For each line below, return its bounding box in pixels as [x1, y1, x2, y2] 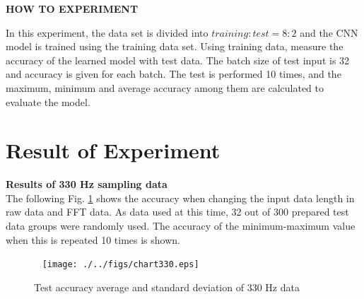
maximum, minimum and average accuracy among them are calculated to [6, 80, 324, 95]
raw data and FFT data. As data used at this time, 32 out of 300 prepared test [6, 204, 349, 219]
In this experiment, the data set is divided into [6, 25, 209, 40]
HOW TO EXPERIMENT [6, 1, 139, 16]
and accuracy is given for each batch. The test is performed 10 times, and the [6, 66, 341, 81]
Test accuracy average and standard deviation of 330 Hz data [34, 279, 300, 294]
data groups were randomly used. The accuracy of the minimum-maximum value [6, 218, 356, 233]
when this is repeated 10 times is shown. [6, 232, 180, 247]
